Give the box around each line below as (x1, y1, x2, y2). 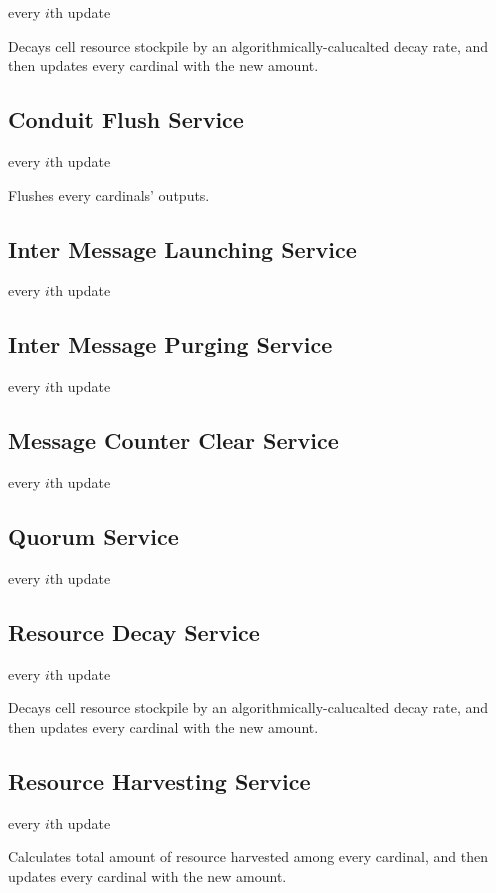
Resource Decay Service (8, 616, 260, 647)
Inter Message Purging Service (8, 329, 333, 360)
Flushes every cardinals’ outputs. (8, 184, 210, 205)
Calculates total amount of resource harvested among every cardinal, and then (8, 846, 488, 867)
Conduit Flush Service (8, 104, 244, 135)
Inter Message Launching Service (8, 233, 357, 264)
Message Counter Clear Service (8, 425, 339, 456)
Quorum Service (8, 520, 179, 551)
